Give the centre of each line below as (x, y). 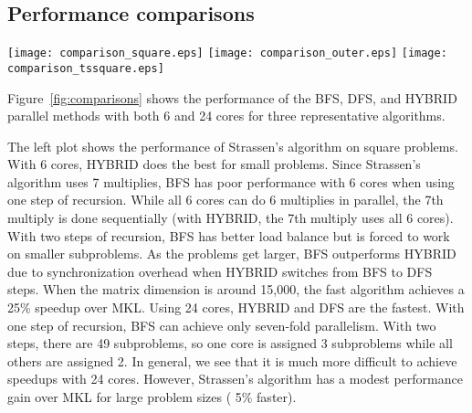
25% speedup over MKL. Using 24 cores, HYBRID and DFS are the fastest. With (236, 307)
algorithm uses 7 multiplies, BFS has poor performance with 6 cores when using (231, 181)
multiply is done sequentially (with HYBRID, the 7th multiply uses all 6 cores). (231, 218)
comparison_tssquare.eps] (86, 68)
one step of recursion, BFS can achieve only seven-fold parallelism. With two (222, 325)
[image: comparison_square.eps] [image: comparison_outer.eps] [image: (227, 53)
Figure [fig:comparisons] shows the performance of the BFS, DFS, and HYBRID (232, 97)
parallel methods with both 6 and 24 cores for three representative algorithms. (226, 116)
